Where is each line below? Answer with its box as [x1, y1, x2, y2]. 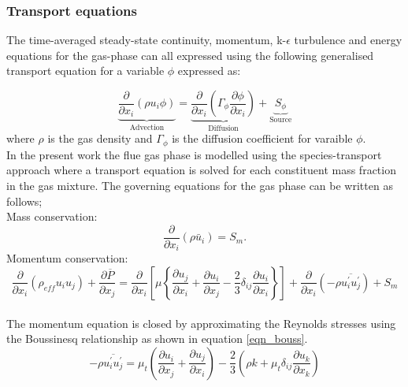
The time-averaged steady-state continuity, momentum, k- [6, 32, 287, 48]
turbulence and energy [294, 32, 402, 48]
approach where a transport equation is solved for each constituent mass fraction [6, 162, 396, 178]
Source [269, 116, 292, 125]
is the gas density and [47, 130, 153, 147]
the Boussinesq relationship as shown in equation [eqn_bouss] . [6, 330, 308, 347]
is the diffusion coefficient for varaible [172, 130, 353, 147]
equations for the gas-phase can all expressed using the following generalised [6, 47, 374, 63]
